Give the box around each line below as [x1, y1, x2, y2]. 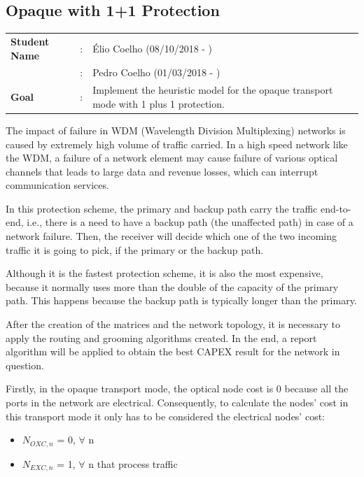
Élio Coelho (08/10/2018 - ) [92, 41, 213, 55]
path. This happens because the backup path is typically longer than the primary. [6, 293, 357, 308]
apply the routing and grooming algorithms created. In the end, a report [6, 330, 317, 345]
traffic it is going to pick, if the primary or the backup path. [6, 242, 264, 257]
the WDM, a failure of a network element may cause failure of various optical [6, 150, 338, 165]
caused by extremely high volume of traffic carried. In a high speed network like [6, 136, 348, 151]
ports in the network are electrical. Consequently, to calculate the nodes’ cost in [6, 395, 349, 410]
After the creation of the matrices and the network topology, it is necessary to [6, 317, 341, 332]
